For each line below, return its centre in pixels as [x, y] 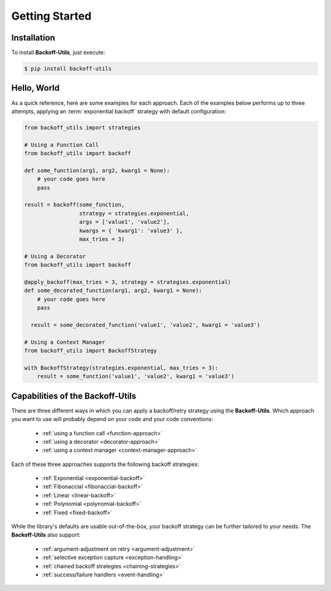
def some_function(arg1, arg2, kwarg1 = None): [97, 170]
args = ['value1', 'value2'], [124, 222]
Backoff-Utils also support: [46, 535]
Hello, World [36, 88]
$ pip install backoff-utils [68, 69]
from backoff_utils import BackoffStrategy [91, 351]
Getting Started [51, 16]
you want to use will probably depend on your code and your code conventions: [112, 419]
